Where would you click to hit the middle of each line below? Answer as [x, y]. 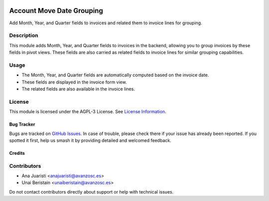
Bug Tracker [22, 125]
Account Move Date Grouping [56, 11]
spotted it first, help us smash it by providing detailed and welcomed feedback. [90, 140]
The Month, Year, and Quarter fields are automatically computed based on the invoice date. [115, 75]
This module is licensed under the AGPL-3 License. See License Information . [88, 112]
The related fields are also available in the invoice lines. [78, 89]
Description [24, 36]
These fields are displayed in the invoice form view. [74, 82]
